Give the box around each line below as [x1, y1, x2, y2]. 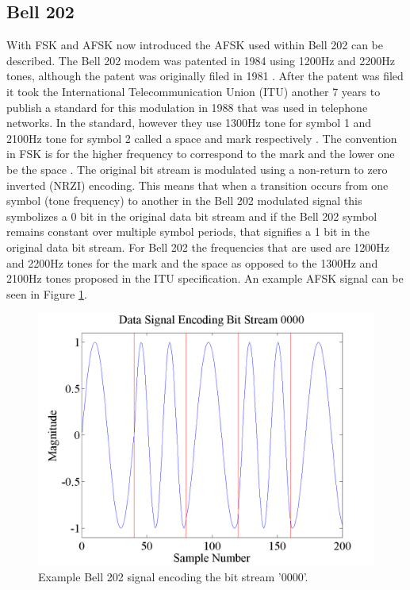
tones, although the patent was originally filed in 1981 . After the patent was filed [6, 67, 404, 84]
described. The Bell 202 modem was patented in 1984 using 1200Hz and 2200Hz [6, 52, 396, 68]
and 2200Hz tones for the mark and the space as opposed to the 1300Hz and [6, 254, 378, 271]
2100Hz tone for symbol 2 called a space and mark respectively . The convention [6, 129, 397, 146]
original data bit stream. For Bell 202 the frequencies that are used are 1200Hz [6, 238, 390, 255]
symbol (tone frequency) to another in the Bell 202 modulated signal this [6, 192, 362, 209]
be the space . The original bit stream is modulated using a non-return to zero [6, 160, 388, 177]
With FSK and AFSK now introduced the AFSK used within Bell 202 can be [6, 37, 383, 53]
